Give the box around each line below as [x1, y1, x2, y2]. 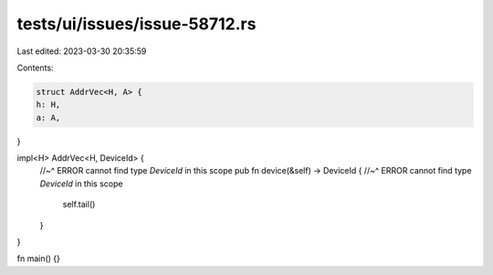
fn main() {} [16, 253, 61, 264]
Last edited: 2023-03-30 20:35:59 [16, 46, 147, 57]
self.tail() [62, 199, 96, 210]
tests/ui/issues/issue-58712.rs [16, 14, 257, 34]
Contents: [16, 62, 54, 73]
